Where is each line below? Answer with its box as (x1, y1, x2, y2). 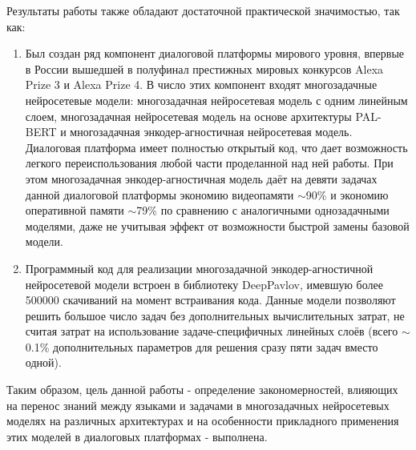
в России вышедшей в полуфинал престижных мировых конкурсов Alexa (25, 60, 384, 77)
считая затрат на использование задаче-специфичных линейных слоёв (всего (25, 323, 398, 340)
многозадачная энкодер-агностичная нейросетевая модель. (70, 123, 353, 140)
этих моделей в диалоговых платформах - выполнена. (6, 428, 268, 444)
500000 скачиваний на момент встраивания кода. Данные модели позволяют (25, 291, 396, 308)
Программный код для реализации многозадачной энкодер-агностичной (25, 259, 374, 276)
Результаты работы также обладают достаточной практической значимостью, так (6, 2, 400, 18)
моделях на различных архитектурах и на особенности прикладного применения (6, 412, 399, 429)
